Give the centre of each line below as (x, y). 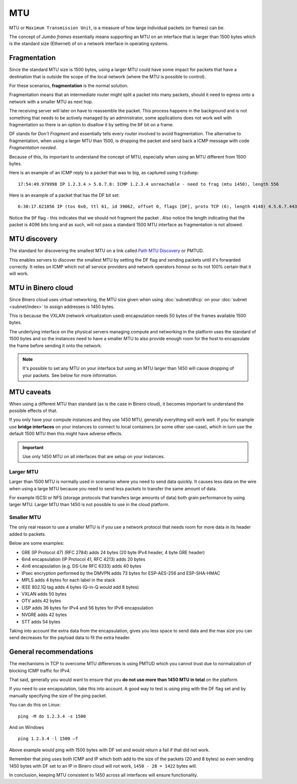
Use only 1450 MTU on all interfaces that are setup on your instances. (94, 457)
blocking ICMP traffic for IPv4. (40, 671)
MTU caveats (30, 392)
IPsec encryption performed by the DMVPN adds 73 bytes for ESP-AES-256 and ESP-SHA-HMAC (121, 573)
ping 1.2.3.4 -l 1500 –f (48, 739)
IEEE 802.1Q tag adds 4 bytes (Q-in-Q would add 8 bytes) (80, 587)
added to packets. (28, 534)
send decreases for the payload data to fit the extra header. (70, 638)
